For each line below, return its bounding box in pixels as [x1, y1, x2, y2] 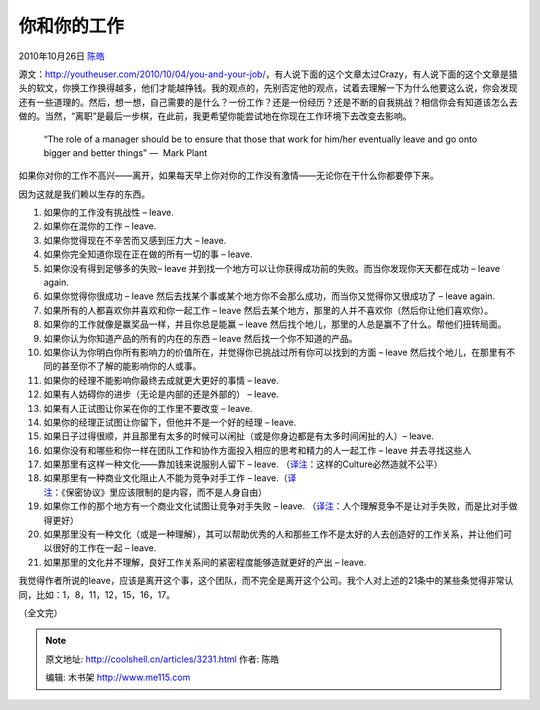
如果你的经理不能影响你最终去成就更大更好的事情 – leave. [43, 374, 280, 386]
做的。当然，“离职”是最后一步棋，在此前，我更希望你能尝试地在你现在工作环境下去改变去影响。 [18, 110, 412, 122]
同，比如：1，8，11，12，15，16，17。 [18, 588, 175, 600]
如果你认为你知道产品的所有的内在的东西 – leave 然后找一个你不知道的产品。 [43, 332, 358, 344]
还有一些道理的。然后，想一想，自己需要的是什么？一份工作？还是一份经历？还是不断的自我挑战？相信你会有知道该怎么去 [18, 96, 518, 108]
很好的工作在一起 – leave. [51, 542, 157, 554]
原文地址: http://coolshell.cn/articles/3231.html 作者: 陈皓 [45, 653, 280, 665]
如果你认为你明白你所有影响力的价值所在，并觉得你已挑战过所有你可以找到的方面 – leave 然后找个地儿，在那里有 [43, 346, 507, 358]
